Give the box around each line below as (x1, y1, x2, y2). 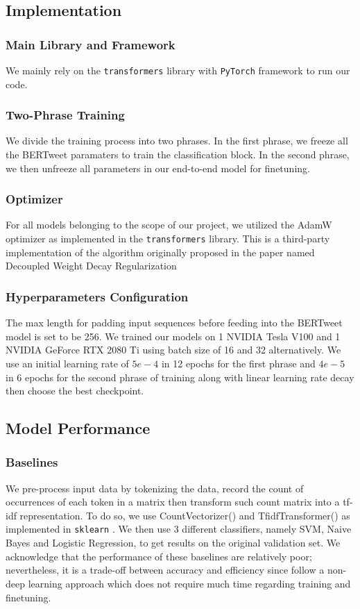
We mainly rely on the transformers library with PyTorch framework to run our (6, 63, 350, 77)
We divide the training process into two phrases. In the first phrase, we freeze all (6, 133, 348, 148)
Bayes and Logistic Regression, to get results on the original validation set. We (6, 535, 341, 550)
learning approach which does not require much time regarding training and (28, 576, 351, 590)
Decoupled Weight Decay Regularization (6, 258, 177, 273)
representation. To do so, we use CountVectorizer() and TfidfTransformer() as (19, 508, 350, 522)
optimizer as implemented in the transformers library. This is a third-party (6, 231, 330, 246)
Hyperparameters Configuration (6, 287, 189, 305)
